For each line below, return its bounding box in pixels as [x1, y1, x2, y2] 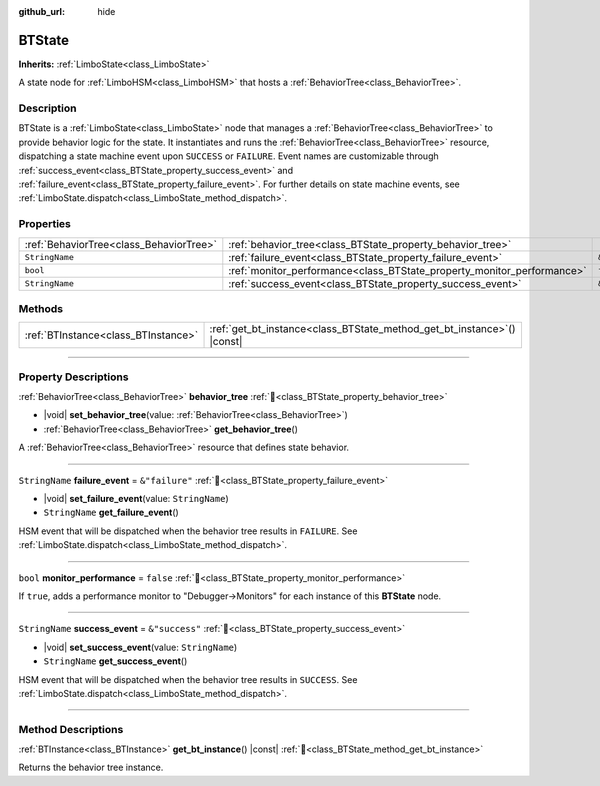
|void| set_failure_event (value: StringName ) [43, 492, 229, 504]
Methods [18, 301, 64, 315]
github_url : [18, 6, 65, 17]
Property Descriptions [18, 370, 129, 384]
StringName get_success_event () [43, 655, 188, 667]
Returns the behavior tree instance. [18, 761, 164, 774]
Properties [18, 217, 72, 231]
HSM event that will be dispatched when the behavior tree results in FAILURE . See [18, 525, 358, 537]
